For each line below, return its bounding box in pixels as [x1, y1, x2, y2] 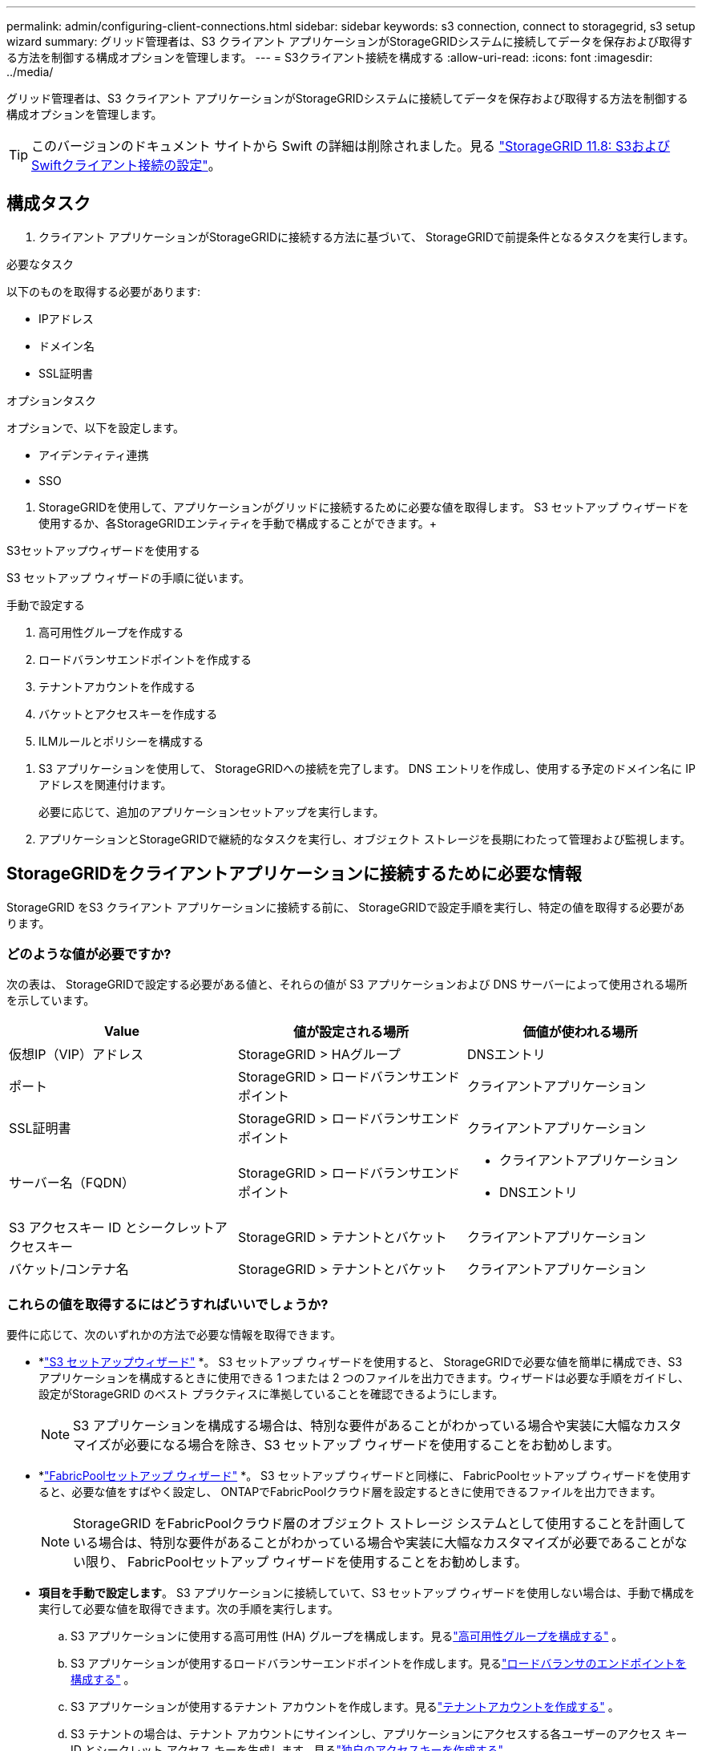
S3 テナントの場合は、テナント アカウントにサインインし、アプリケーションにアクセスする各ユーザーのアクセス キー [71, 1727, 688, 1741]
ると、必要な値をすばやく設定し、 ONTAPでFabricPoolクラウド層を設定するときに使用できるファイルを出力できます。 [38, 1485, 662, 1499]
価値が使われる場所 [522, 1024, 638, 1041]
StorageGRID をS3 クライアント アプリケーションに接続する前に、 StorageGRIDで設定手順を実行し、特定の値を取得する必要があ [6, 900, 685, 914]
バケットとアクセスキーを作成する [38, 706, 218, 721]
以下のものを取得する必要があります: [6, 284, 201, 298]
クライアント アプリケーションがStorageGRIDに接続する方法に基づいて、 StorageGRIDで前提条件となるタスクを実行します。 [38, 229, 695, 244]
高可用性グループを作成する [38, 625, 184, 639]
